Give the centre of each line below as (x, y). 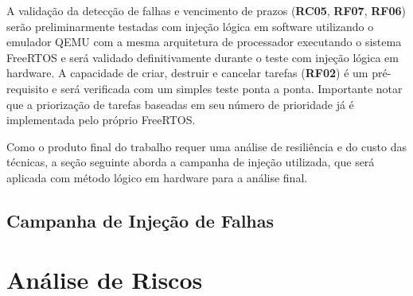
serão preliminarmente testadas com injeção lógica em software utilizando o (190, 26)
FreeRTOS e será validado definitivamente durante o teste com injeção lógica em (203, 57)
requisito (27, 88)
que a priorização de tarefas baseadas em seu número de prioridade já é (180, 104)
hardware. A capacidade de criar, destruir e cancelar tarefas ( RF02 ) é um (187, 73)
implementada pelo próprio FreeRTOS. (101, 120)
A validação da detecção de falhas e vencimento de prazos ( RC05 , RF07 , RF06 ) (206, 10)
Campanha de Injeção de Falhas (140, 220)
